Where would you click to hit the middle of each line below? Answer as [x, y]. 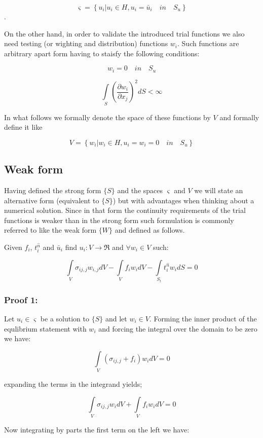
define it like [23, 127]
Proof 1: [21, 299]
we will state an [219, 190]
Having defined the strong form [53, 190]
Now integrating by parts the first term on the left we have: [97, 429]
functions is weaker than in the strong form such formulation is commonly [119, 220]
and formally [239, 117]
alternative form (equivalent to [52, 200]
